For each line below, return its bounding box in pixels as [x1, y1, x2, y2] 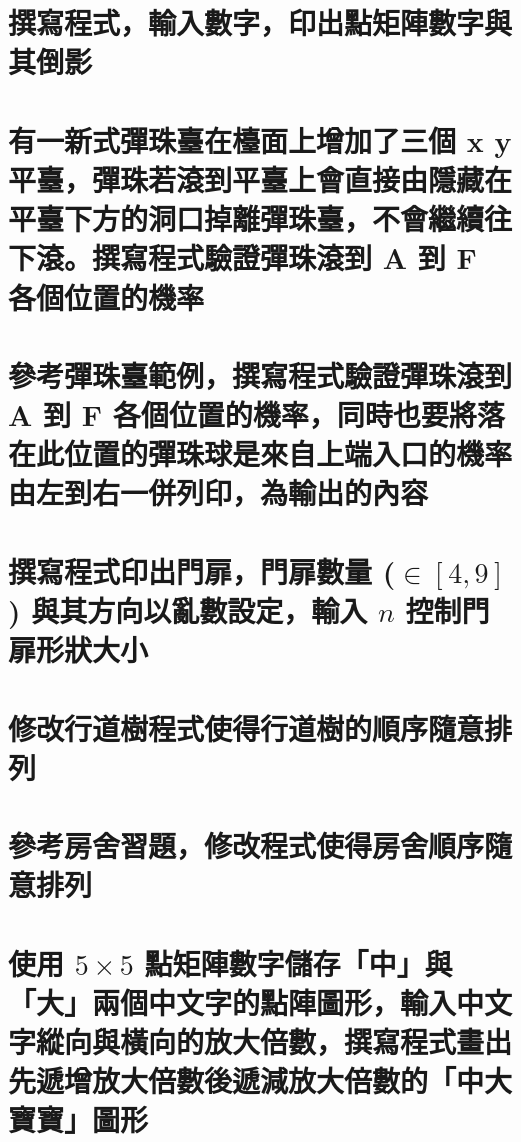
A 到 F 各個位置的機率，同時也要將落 [8, 394, 505, 435]
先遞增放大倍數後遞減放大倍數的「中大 [8, 1060, 513, 1101]
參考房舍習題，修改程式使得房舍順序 [8, 825, 485, 866]
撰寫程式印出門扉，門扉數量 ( [8, 550, 396, 591]
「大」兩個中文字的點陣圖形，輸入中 [8, 981, 485, 1022]
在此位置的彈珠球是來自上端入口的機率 [8, 433, 513, 474]
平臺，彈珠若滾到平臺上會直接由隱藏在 [8, 158, 513, 199]
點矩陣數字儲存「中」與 [144, 942, 453, 983]
